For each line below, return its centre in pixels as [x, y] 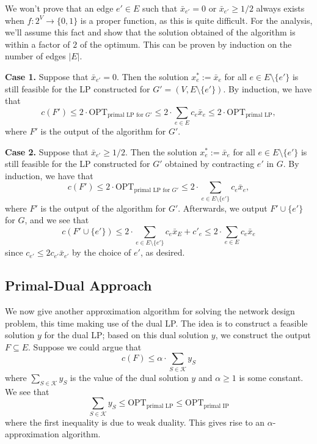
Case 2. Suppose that [47, 151]
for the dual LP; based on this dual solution [126, 335]
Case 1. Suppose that [47, 76]
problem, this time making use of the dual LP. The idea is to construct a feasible [156, 323]
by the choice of [101, 252]
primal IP [216, 406]
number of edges [35, 56]
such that [160, 8]
